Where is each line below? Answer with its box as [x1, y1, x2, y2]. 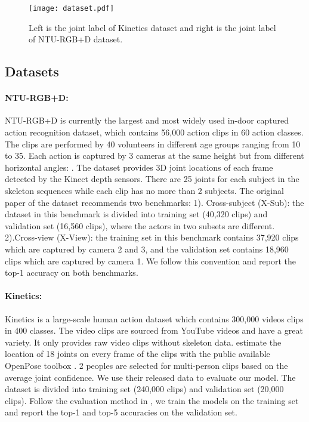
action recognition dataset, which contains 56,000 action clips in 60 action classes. [5, 126, 304, 138]
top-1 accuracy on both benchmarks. [5, 266, 138, 279]
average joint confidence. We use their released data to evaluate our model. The [5, 371, 296, 383]
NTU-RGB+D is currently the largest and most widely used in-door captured [5, 114, 289, 127]
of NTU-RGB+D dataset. [29, 33, 123, 45]
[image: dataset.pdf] [29, 4, 115, 13]
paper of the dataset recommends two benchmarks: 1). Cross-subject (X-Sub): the [5, 196, 304, 208]
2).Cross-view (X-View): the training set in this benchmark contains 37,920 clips [5, 231, 299, 244]
